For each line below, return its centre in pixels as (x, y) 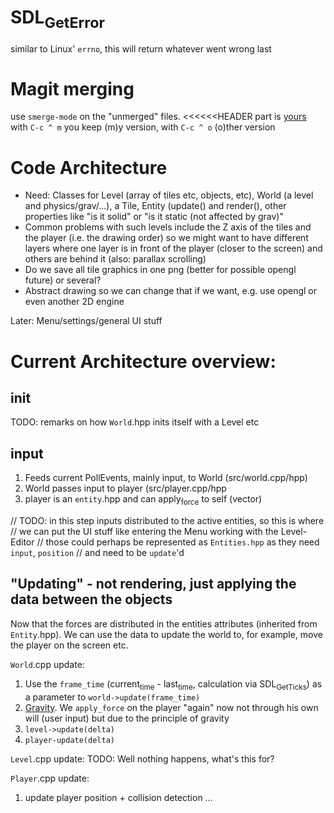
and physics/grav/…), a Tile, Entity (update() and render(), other (155, 206)
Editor (22, 542)
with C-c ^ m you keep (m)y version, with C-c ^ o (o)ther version (143, 127)
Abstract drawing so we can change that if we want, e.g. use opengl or (171, 291)
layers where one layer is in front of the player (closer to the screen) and (173, 248)
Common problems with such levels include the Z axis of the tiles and (168, 227)
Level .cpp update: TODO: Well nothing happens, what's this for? (142, 758)
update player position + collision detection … (118, 797)
